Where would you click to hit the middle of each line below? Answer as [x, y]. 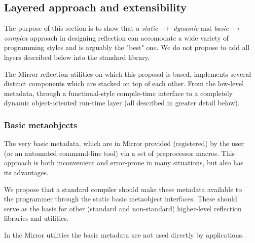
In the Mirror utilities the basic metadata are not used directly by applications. [124, 234]
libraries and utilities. [36, 218]
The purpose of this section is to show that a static [81, 28]
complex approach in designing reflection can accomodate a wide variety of [116, 37]
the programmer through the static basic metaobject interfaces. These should [121, 199]
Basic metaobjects [41, 124]
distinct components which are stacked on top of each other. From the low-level [124, 83]
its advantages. [26, 172]
